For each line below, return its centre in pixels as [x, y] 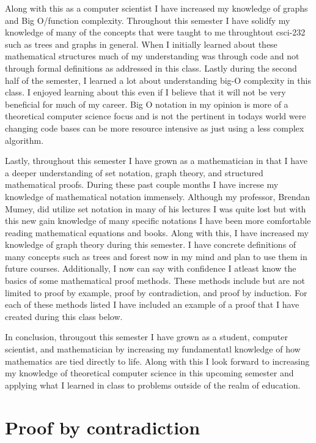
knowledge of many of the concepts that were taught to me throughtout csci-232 [155, 32]
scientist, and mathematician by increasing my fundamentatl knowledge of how [153, 349]
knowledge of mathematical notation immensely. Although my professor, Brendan [158, 196]
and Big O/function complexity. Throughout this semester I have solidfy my [148, 20]
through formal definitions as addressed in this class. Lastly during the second [151, 68]
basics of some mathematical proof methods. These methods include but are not [155, 281]
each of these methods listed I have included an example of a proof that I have [152, 304]
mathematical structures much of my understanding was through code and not [152, 56]
